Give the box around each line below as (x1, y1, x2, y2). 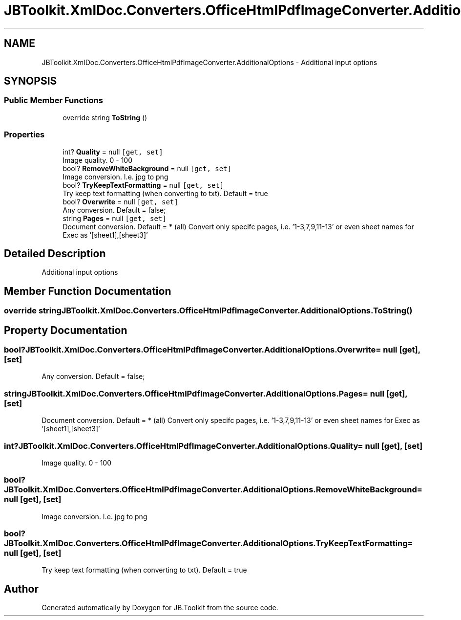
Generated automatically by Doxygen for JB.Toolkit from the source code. (42, 603, 278, 612)
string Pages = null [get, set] (63, 214, 167, 222)
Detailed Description (4, 247, 106, 260)
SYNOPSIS (4, 75, 57, 88)
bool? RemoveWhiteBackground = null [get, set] (63, 164, 232, 173)
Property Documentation (4, 324, 127, 336)
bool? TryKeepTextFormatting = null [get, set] (63, 180, 224, 189)
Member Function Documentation (4, 285, 171, 297)
